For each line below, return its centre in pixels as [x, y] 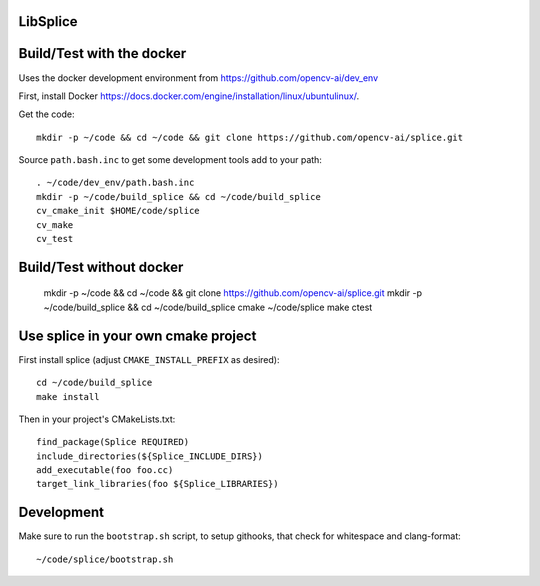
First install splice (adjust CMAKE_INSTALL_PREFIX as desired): [149, 359]
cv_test [55, 239]
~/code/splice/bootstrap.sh [105, 559]
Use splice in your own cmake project [137, 335]
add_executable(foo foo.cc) [105, 470]
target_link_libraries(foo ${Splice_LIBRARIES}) [157, 484]
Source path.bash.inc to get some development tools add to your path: [170, 160]
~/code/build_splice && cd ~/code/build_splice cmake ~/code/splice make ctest [208, 307]
